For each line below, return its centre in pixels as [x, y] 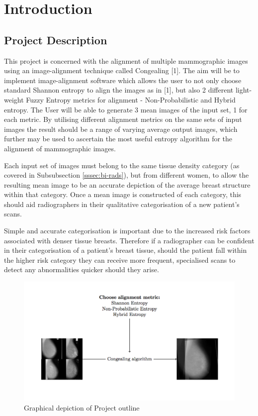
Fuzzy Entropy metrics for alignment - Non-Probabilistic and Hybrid [131, 99]
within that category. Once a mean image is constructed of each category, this [123, 194]
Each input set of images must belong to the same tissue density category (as [122, 165]
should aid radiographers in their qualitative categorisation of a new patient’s [122, 204]
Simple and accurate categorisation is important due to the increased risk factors [127, 231]
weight [14, 99]
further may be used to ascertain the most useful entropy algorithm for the [118, 139]
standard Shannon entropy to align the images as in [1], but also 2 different [119, 90]
